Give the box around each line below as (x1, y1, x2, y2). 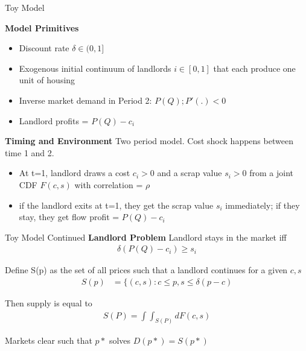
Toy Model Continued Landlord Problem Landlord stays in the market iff (5, 230, 287, 243)
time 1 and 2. (5, 146, 54, 159)
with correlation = (74, 178, 143, 191)
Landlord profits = (19, 114, 89, 127)
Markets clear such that (5, 334, 92, 347)
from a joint (249, 166, 293, 179)
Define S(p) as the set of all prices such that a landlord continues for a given (5, 264, 288, 276)
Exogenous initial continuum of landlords (19, 62, 171, 74)
